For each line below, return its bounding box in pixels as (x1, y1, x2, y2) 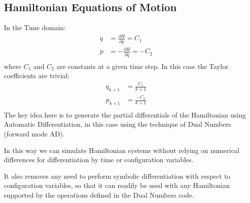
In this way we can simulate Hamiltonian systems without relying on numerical (4, 145, 239, 155)
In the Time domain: (4, 22, 66, 33)
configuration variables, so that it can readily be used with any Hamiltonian (4, 180, 230, 190)
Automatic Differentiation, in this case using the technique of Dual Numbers (4, 119, 232, 129)
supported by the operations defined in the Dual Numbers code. (4, 190, 194, 200)
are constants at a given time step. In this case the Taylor (56, 61, 229, 71)
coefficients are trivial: (4, 70, 70, 81)
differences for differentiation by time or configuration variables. (4, 154, 194, 165)
